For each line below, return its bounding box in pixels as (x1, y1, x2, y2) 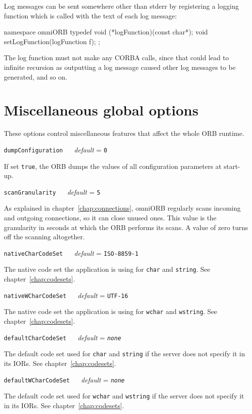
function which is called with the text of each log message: (4, 10, 177, 20)
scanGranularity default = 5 (4, 186, 100, 197)
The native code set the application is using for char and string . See (4, 264, 210, 274)
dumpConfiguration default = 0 (4, 144, 108, 154)
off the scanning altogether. (4, 232, 85, 242)
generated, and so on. (4, 71, 67, 82)
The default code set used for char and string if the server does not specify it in (4, 348, 245, 359)
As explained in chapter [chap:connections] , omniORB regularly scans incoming (4, 203, 241, 213)
